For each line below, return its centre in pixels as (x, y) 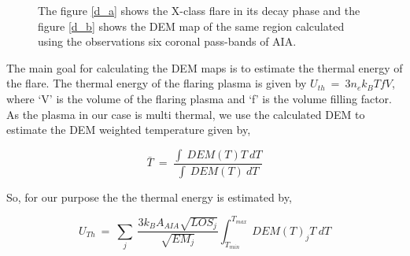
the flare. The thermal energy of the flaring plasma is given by (157, 83)
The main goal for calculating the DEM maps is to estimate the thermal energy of (205, 67)
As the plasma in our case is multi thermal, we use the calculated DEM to (186, 114)
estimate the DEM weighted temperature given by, (129, 130)
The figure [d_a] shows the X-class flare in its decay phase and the (199, 10)
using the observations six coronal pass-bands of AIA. (167, 41)
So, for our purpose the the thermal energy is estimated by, (149, 197)
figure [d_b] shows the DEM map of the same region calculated (191, 26)
